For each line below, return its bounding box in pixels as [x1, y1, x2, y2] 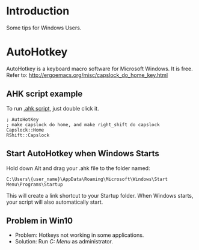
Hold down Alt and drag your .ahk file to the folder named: [6, 164, 150, 172]
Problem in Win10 [6, 215, 73, 226]
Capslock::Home [6, 127, 44, 133]
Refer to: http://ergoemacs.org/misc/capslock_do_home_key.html [6, 71, 168, 79]
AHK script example [6, 89, 83, 99]
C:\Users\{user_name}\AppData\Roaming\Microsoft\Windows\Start [6, 176, 168, 182]
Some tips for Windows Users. [6, 24, 82, 31]
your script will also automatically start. [6, 198, 103, 206]
